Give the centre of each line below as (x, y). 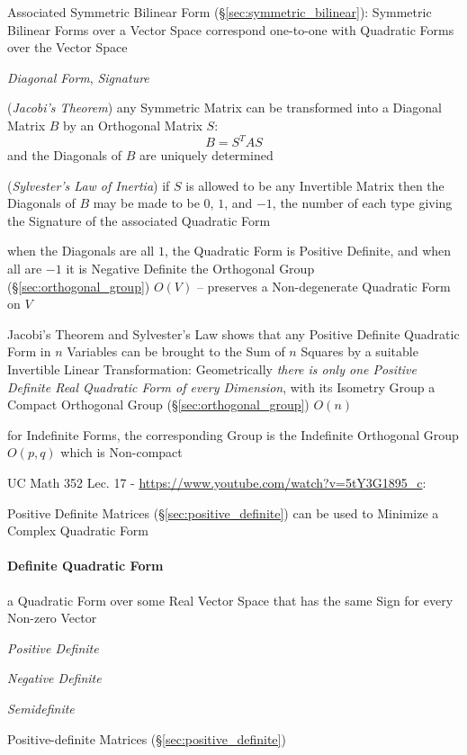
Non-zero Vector (52, 618)
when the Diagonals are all (81, 251)
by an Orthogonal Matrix (133, 125)
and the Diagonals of (65, 155)
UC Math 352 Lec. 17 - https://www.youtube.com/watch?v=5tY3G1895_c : (217, 482)
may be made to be (146, 203)
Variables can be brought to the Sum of (176, 351)
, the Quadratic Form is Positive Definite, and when (308, 251)
